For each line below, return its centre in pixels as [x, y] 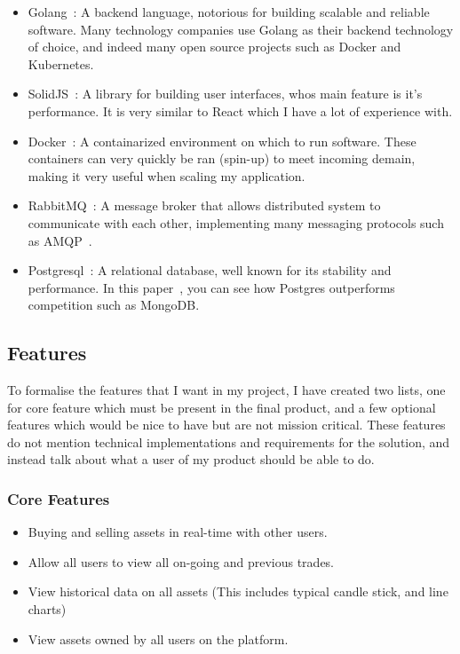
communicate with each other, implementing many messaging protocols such [236, 222]
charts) [47, 609]
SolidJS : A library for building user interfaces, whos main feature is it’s [225, 94]
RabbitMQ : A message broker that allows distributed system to [204, 205]
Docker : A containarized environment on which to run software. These [222, 141]
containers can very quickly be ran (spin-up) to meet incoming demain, [222, 158]
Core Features [59, 499]
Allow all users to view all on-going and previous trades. [181, 561]
